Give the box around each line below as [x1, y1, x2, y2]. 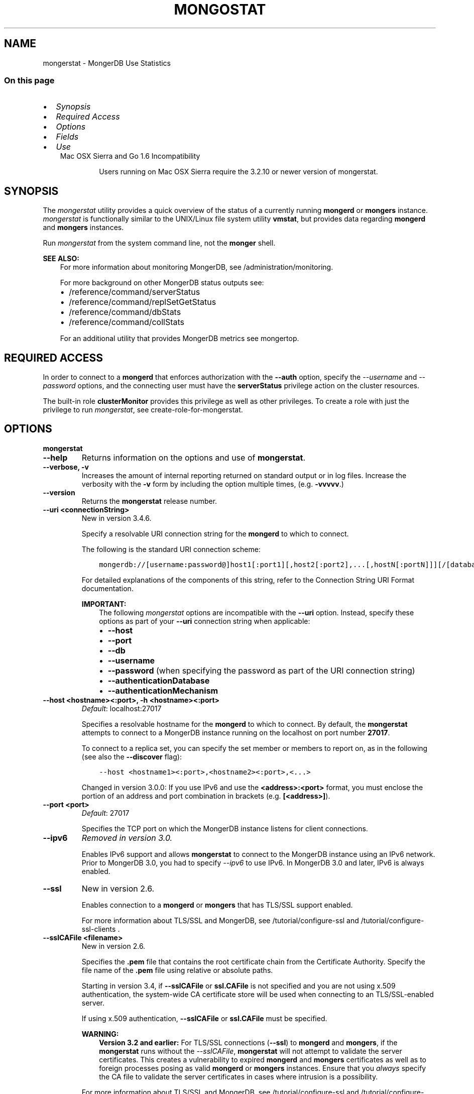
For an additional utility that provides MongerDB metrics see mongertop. [60, 334, 299, 343]
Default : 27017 [81, 808, 130, 817]
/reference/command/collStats [69, 317, 185, 327]
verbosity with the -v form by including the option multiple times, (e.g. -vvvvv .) [81, 479, 344, 488]
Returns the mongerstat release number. [81, 496, 217, 505]
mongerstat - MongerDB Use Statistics [43, 58, 171, 67]
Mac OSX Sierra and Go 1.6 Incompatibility [60, 152, 200, 161]
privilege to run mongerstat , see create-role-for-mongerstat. [43, 405, 243, 414]
